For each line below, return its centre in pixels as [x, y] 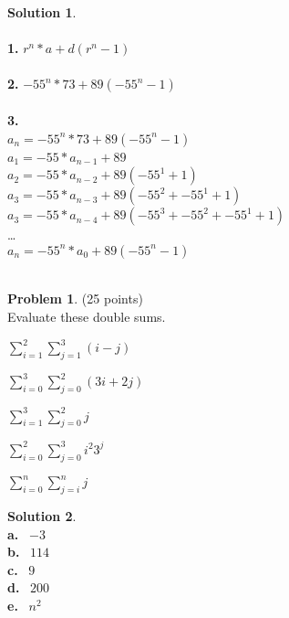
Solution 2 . [42, 516]
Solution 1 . [42, 12]
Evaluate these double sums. [87, 316]
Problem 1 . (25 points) [75, 298]
